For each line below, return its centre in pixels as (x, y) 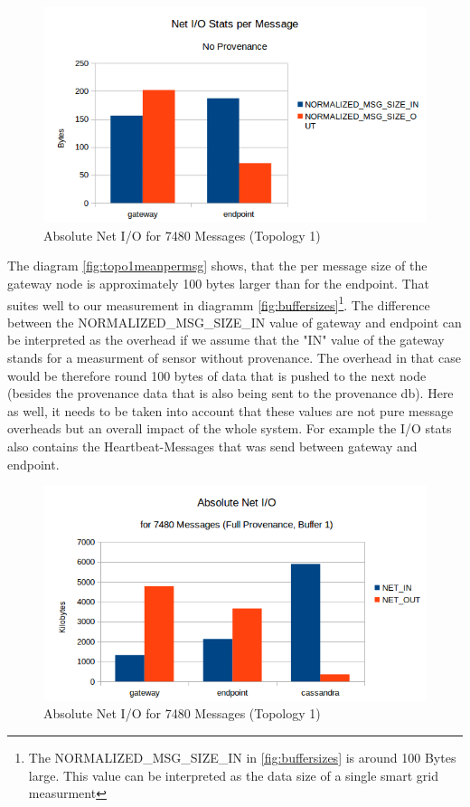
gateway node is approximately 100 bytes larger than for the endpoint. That (218, 284)
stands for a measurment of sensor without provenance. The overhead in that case (234, 358)
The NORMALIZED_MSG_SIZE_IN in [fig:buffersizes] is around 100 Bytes (242, 757)
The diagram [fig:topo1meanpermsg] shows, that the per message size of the (217, 266)
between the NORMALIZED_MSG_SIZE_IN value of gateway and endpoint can (235, 322)
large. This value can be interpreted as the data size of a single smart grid (234, 775)
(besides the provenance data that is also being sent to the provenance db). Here (230, 393)
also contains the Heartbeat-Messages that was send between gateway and (212, 446)
